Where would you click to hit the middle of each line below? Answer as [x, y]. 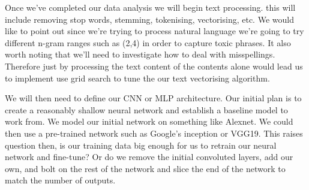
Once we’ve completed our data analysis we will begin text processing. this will [150, 7]
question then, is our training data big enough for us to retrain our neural [141, 145]
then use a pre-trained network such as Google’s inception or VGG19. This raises [154, 133]
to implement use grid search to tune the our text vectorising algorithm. [137, 78]
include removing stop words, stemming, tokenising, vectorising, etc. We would [149, 19]
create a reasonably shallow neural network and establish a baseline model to [146, 109]
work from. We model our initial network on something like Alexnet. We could [149, 121]
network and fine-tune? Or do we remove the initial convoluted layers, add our [149, 157]
